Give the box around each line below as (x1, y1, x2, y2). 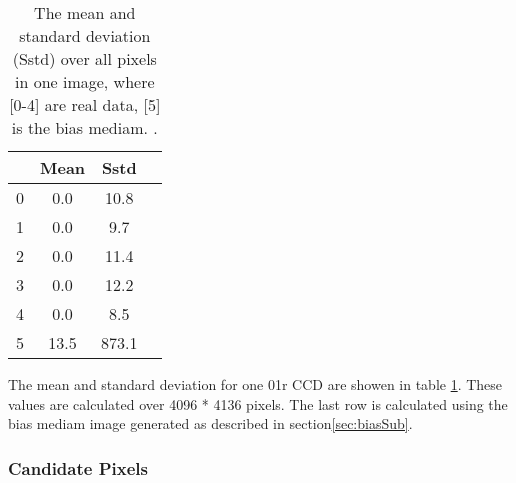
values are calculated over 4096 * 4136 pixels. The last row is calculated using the (8, 393, 508, 414)
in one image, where (14, 70, 155, 93)
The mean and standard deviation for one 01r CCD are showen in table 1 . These (8, 374, 503, 394)
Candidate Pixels (8, 455, 148, 480)
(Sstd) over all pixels (12, 47, 157, 70)
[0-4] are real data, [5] (9, 93, 161, 116)
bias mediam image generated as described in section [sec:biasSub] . (8, 413, 413, 434)
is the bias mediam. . (11, 116, 158, 139)
